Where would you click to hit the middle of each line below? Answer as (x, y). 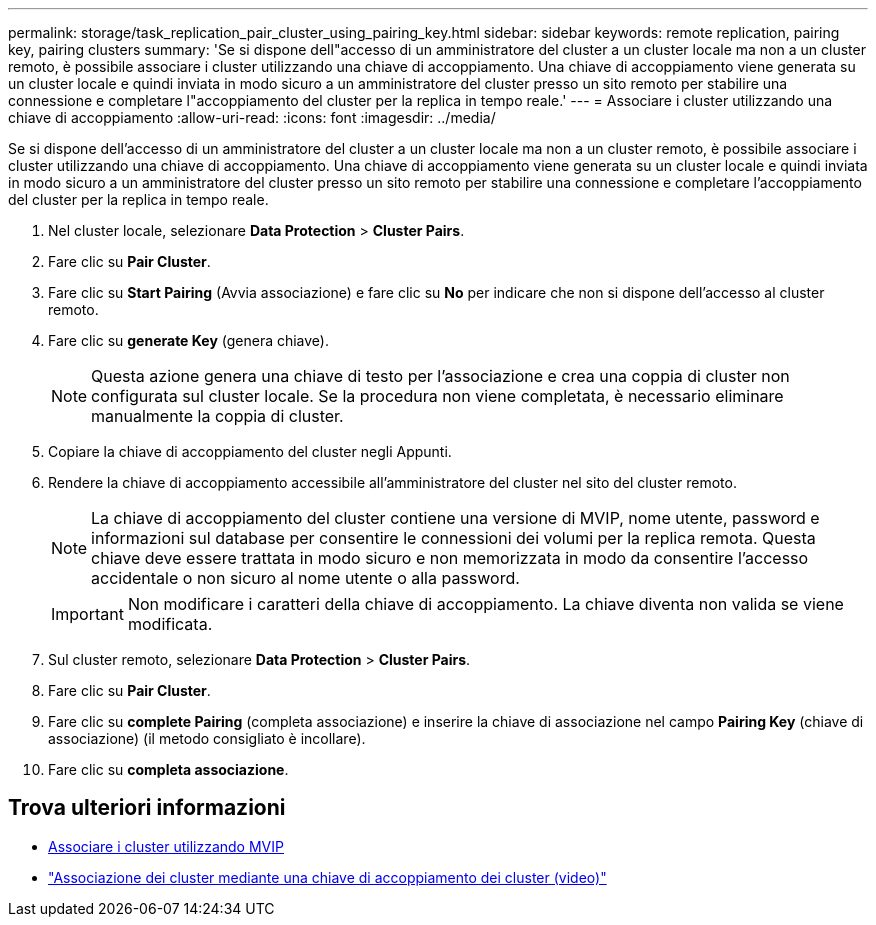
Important (87, 614)
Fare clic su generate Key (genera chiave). (189, 340)
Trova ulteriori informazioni (147, 808)
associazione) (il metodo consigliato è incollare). (207, 738)
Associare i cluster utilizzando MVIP (166, 846)
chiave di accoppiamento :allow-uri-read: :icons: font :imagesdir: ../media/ (252, 117)
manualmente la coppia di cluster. (217, 416)
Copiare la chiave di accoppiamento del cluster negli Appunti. (250, 451)
